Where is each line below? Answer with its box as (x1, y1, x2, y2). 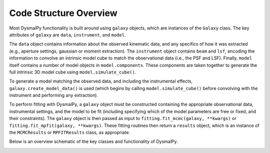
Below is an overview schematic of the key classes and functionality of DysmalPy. (9, 138, 178, 144)
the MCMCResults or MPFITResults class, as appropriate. (9, 129, 130, 135)
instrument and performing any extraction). (9, 92, 98, 98)
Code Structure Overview (9, 7, 117, 18)
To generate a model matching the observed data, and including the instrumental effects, (9, 78, 192, 84)
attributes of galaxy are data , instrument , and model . (9, 31, 126, 37)
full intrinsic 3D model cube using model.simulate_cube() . (9, 69, 136, 75)
